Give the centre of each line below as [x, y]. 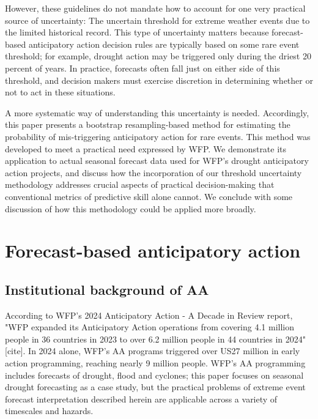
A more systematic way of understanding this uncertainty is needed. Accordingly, [157, 112]
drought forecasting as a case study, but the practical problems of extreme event [155, 387]
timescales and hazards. [49, 411]
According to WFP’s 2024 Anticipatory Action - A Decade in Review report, [149, 315]
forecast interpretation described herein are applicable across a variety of [141, 399]
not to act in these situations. [60, 92]
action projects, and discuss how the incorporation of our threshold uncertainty [153, 172]
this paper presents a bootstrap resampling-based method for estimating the [148, 124]
